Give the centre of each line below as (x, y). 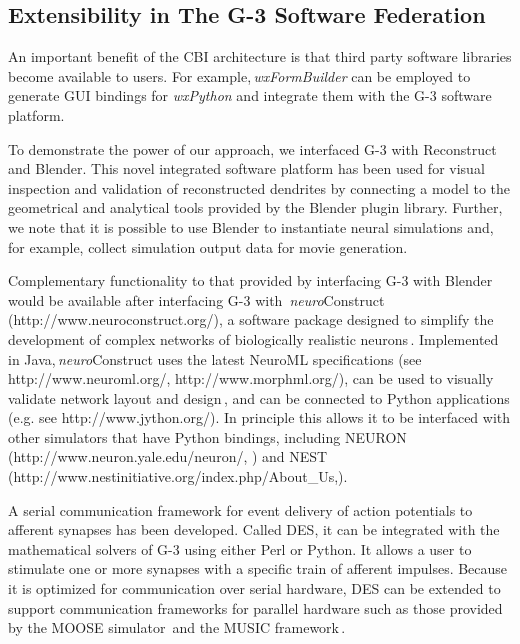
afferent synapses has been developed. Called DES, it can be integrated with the (254, 529)
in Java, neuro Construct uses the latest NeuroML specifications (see (215, 358)
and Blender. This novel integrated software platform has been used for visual (246, 168)
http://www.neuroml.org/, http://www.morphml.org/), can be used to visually (251, 378)
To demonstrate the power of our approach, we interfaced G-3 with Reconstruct (252, 148)
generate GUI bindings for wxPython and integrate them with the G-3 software (250, 95)
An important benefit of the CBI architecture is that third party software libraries (260, 56)
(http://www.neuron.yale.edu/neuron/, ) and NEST (168, 456)
